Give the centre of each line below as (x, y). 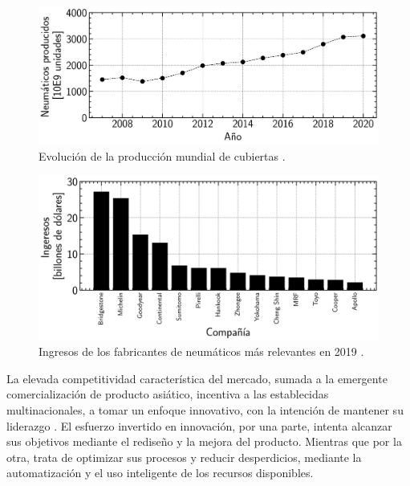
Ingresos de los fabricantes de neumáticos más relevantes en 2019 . (201, 351)
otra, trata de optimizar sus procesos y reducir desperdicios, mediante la (184, 457)
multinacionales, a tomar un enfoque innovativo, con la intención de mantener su (205, 409)
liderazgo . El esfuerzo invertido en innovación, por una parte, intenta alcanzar (199, 425)
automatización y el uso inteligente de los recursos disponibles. (160, 473)
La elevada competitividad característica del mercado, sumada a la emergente (197, 378)
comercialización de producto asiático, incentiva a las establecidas (168, 394)
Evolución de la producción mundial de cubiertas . (162, 155)
